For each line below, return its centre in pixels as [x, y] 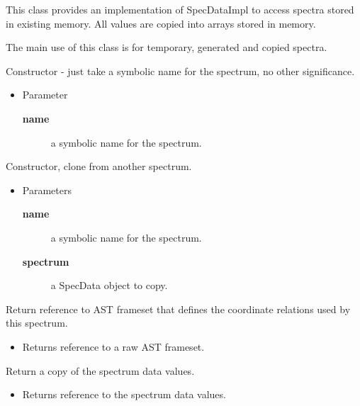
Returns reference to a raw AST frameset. [113, 346]
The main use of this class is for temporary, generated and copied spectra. [167, 47]
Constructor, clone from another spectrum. [99, 166]
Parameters [47, 190]
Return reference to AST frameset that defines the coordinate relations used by [178, 309]
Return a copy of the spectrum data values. [100, 370]
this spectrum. [37, 323]
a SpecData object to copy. [109, 285]
